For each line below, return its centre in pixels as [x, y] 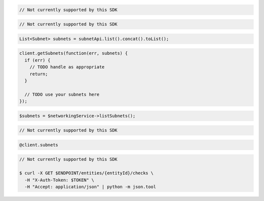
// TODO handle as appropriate [67, 67]
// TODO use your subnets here [62, 94]
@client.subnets [39, 145]
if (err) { [38, 60]
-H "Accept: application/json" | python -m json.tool [90, 187]
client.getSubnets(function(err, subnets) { [74, 53]
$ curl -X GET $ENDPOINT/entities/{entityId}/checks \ [86, 173]
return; [39, 74]
